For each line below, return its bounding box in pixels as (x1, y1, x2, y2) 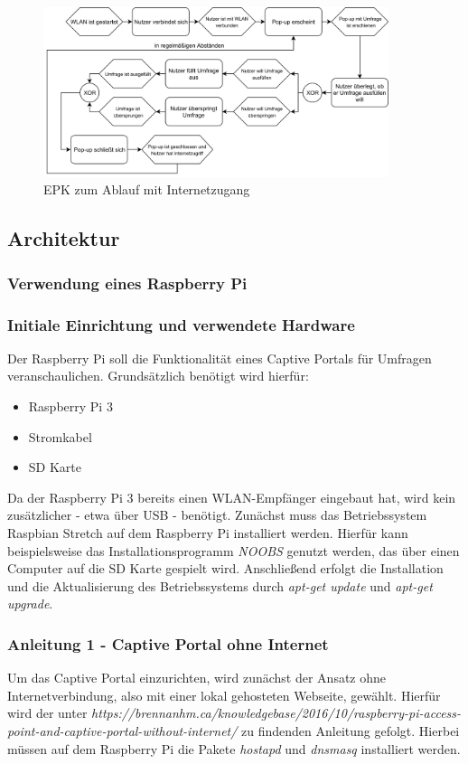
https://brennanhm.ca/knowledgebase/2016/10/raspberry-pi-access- (91, 703, 462, 722)
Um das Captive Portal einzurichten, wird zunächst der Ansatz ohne (7, 668, 387, 687)
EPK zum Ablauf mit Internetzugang (43, 180, 250, 199)
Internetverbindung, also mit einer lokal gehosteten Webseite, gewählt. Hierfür (7, 685, 441, 704)
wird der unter (7, 703, 88, 722)
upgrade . (7, 594, 53, 613)
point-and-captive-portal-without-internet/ (7, 721, 238, 740)
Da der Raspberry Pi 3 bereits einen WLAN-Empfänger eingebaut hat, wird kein (7, 487, 456, 506)
